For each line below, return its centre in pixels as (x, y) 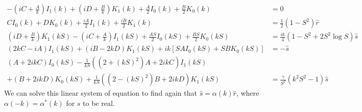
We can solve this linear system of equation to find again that (101, 93)
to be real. (99, 103)
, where (248, 93)
